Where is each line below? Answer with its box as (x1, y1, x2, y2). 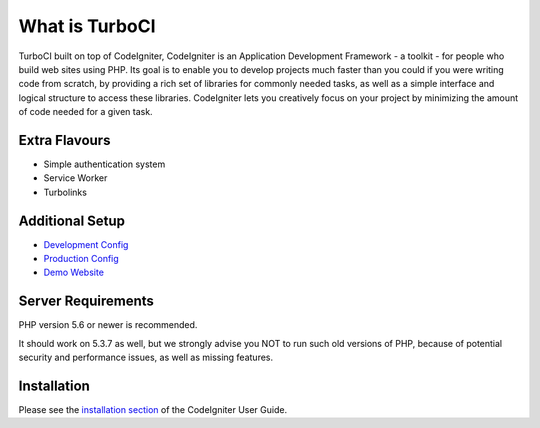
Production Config (43, 253, 119, 265)
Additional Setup (18, 212, 125, 229)
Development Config (43, 238, 129, 250)
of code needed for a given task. (18, 106, 154, 118)
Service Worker (43, 172, 108, 184)
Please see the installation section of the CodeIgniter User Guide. (18, 404, 288, 416)
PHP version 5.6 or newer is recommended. (18, 319, 198, 331)
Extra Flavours (18, 131, 111, 149)
